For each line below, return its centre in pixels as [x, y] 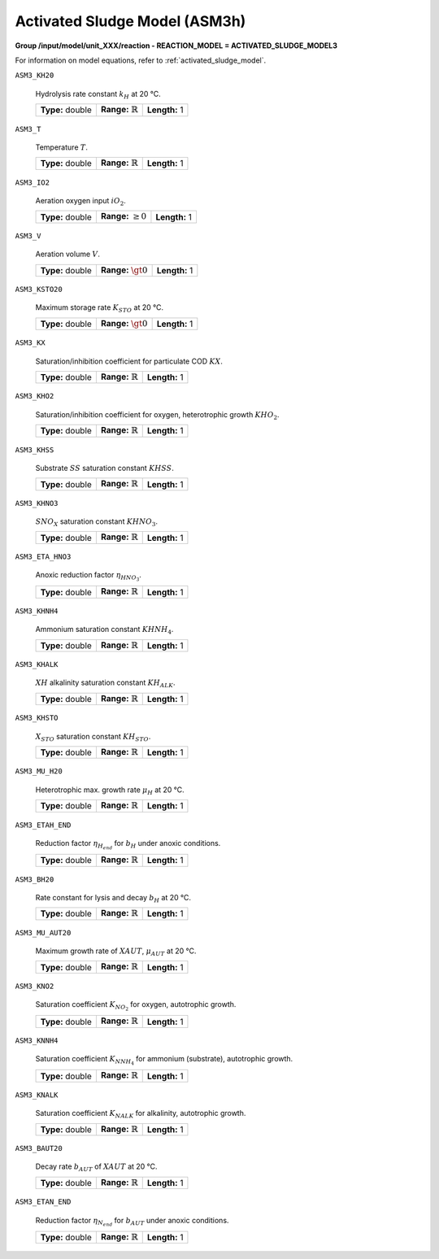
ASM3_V [28, 235]
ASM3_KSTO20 [39, 290]
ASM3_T [28, 129]
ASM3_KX [30, 343]
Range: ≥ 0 [123, 216]
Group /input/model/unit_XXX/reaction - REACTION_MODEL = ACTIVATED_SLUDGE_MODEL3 [176, 46]
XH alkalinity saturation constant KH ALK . [105, 684]
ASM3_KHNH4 [37, 611]
